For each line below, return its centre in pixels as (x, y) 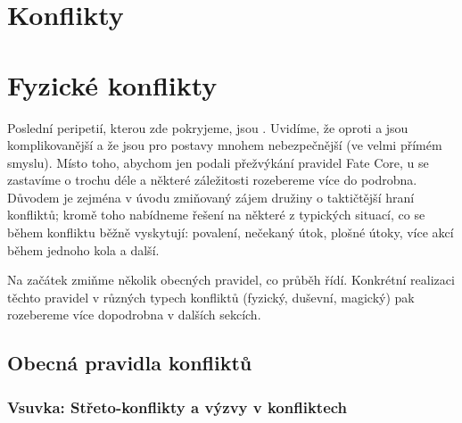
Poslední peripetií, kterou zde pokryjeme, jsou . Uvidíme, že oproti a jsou (208, 127)
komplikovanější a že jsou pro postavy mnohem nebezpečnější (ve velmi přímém (225, 145)
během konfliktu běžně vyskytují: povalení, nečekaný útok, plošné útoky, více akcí (231, 232)
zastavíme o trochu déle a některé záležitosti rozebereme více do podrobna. (212, 180)
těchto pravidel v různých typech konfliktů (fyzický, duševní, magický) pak (211, 297)
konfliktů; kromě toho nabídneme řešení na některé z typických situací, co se (216, 215)
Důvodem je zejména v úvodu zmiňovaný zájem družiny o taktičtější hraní (211, 197)
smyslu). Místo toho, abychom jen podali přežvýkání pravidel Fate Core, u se (218, 162)
